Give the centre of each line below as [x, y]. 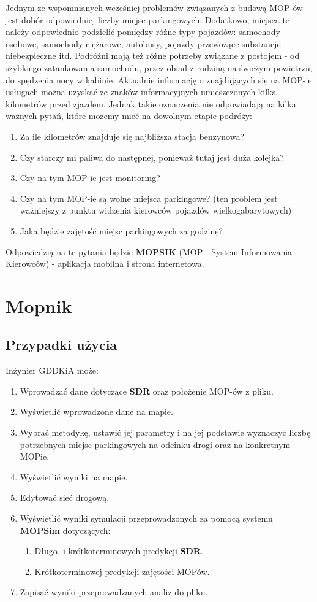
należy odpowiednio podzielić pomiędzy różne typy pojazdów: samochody [143, 32]
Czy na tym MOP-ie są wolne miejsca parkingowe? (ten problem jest [149, 198]
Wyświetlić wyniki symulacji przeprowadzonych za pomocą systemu [146, 518]
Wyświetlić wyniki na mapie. [74, 477]
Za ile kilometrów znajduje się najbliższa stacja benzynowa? [132, 136]
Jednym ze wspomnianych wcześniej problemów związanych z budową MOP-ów [154, 7]
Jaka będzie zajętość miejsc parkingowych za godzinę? [121, 230]
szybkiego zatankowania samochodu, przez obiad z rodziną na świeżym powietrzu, [159, 67]
